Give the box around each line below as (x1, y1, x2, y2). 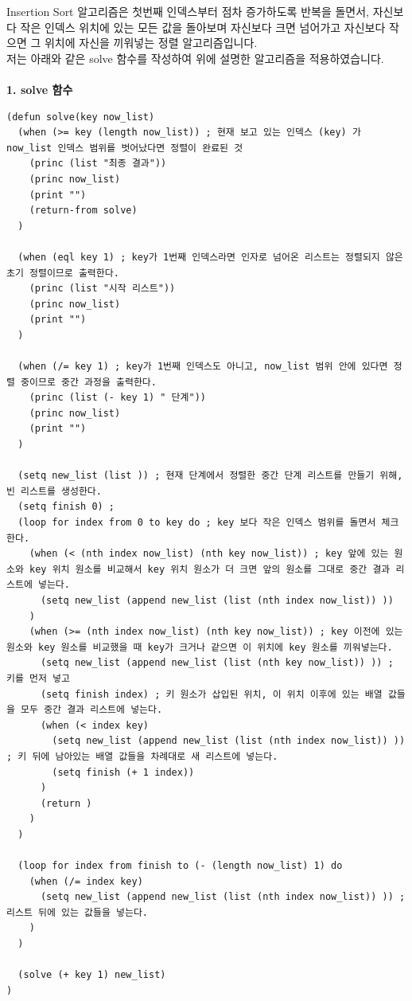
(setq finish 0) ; (17, 501, 115, 513)
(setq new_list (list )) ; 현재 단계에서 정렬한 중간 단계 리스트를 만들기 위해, (17, 470, 403, 482)
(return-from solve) (29, 205, 138, 217)
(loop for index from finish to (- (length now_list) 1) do (17, 860, 343, 872)
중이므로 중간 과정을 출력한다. (21, 376, 157, 388)
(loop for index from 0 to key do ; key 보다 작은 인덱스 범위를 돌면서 (17, 517, 376, 528)
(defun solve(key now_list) (6, 111, 155, 123)
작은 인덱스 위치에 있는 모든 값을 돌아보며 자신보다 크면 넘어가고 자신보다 (20, 18, 386, 35)
